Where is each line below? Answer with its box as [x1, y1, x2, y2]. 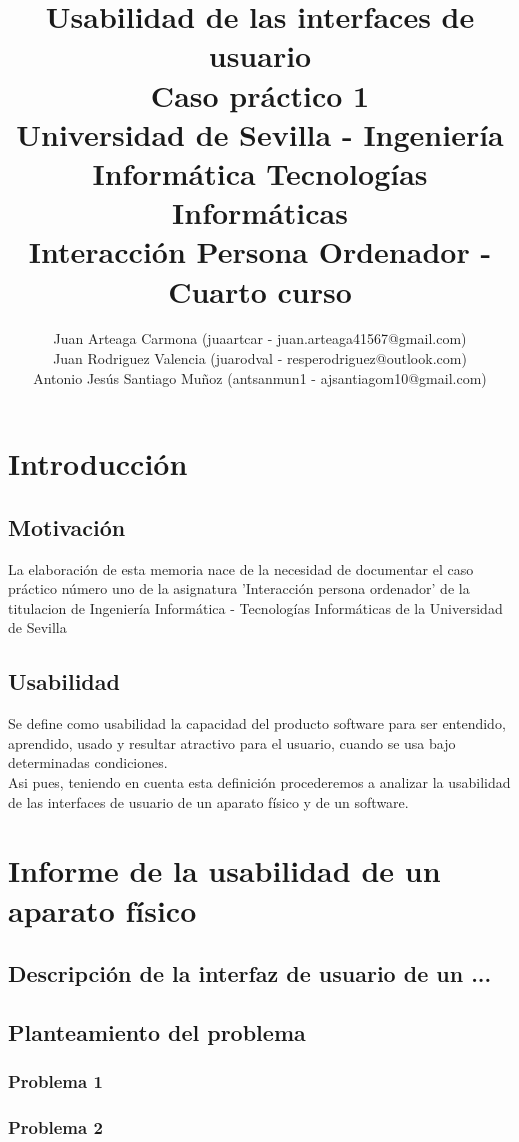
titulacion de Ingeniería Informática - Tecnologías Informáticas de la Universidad [8, 597, 503, 618]
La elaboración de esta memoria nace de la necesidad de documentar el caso [8, 558, 474, 579]
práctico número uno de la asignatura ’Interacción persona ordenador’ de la [8, 578, 470, 599]
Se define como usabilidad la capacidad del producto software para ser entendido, [8, 713, 506, 734]
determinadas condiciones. [8, 752, 168, 773]
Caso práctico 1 [150, 74, 370, 115]
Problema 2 [8, 1115, 103, 1140]
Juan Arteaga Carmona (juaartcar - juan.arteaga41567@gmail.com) [53, 328, 467, 349]
